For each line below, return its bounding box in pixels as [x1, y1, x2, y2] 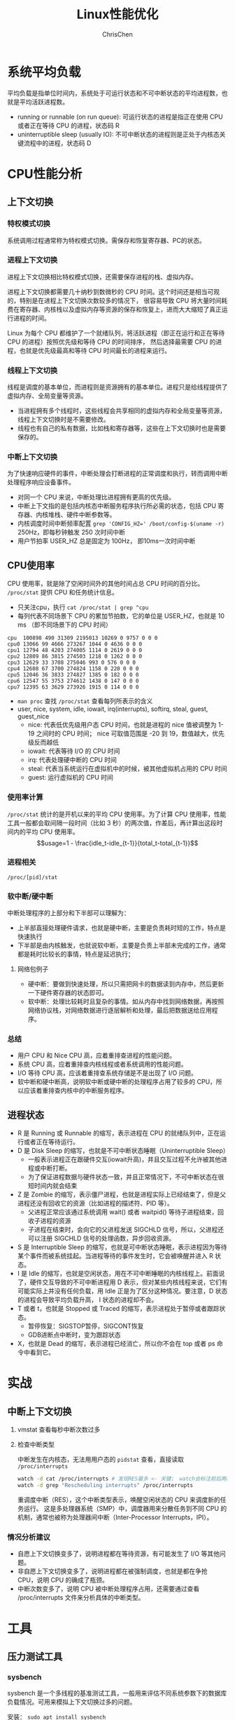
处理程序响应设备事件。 [7, 478, 75, 486]
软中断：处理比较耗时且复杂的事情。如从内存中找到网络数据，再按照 [27, 997, 225, 1006]
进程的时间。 [13, 314, 50, 322]
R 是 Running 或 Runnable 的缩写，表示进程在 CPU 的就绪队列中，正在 [17, 1129, 220, 1138]
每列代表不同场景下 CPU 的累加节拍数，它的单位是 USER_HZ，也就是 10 [17, 612, 225, 620]
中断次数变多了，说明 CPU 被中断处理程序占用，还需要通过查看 [17, 1585, 200, 1593]
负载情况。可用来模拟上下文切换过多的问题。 [7, 1698, 136, 1706]
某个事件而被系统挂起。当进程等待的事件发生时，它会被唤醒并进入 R [17, 1252, 213, 1260]
